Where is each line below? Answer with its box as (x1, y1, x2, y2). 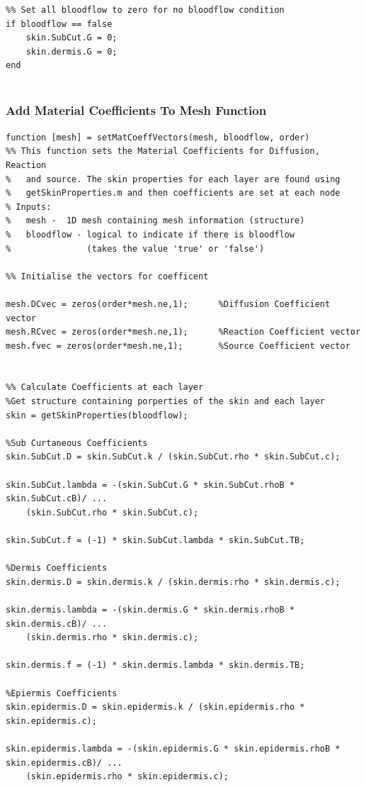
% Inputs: (6, 201, 52, 212)
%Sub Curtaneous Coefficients (6, 437, 148, 448)
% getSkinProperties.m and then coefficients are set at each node (6, 188, 341, 199)
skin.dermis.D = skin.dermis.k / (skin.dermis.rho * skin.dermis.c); (6, 576, 341, 587)
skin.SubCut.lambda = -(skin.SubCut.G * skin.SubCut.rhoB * (6, 479, 295, 490)
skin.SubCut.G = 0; (25, 33, 118, 43)
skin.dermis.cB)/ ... (6, 618, 108, 629)
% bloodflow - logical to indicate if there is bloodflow (6, 229, 295, 240)
